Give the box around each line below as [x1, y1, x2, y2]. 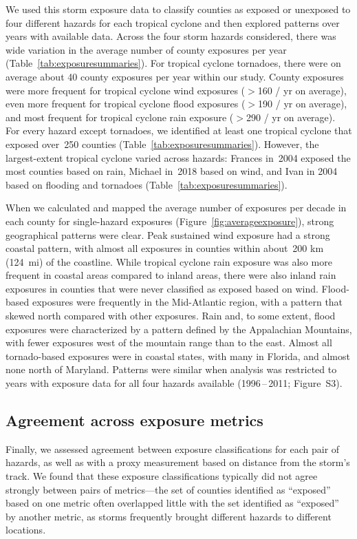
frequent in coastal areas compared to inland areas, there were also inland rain [6, 268, 336, 282]
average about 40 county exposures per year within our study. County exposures [6, 69, 344, 83]
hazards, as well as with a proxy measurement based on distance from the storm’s [6, 455, 350, 469]
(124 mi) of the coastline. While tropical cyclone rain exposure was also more [6, 254, 332, 268]
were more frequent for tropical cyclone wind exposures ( [6, 83, 246, 97]
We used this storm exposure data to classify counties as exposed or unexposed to [6, 2, 351, 16]
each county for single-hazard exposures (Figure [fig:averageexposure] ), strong [6, 213, 334, 228]
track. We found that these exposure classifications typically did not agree [6, 469, 318, 483]
